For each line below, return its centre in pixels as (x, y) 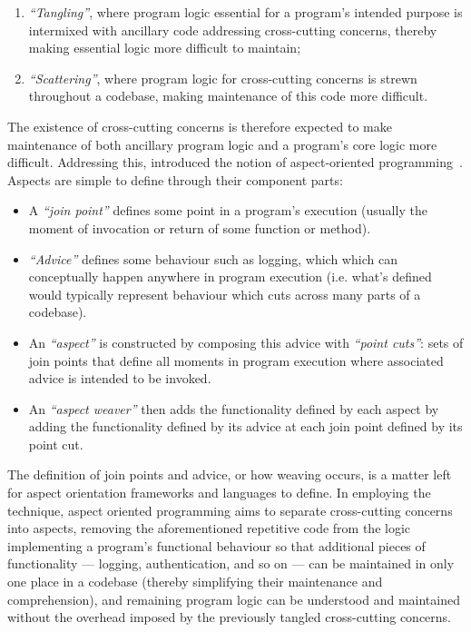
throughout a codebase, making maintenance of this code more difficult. (228, 96)
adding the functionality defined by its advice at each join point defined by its (245, 426)
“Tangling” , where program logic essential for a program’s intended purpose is (245, 12)
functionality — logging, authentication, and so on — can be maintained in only (231, 563)
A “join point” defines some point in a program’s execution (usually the (228, 210)
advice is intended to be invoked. (120, 378)
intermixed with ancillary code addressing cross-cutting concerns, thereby (233, 30)
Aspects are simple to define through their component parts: (175, 179)
